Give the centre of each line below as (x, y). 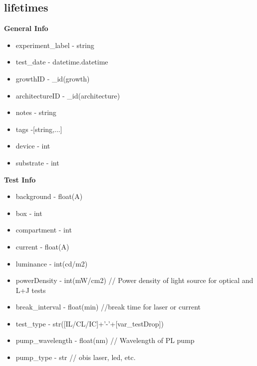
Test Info (20, 179)
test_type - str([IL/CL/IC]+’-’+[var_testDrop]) (90, 323)
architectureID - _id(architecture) (68, 95)
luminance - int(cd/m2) (52, 263)
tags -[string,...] (39, 129)
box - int (29, 213)
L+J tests (31, 290)
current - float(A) (42, 246)
